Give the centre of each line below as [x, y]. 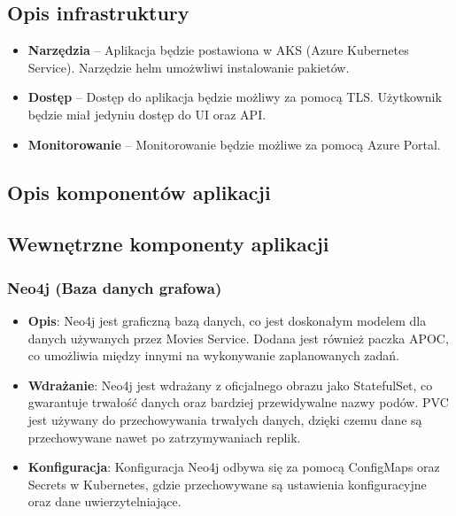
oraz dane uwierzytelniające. [104, 501]
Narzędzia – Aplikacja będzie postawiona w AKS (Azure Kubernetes [218, 50]
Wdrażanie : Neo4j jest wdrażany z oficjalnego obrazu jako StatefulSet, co [230, 385]
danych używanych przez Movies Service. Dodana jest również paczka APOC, [238, 338]
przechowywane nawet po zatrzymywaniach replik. [164, 437]
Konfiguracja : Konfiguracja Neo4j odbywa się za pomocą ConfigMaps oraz [234, 467]
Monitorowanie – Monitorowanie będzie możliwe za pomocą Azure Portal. [234, 144]
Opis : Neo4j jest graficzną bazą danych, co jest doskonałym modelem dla [227, 320]
